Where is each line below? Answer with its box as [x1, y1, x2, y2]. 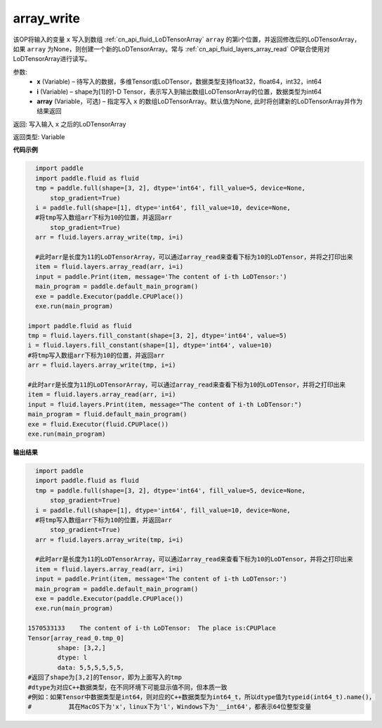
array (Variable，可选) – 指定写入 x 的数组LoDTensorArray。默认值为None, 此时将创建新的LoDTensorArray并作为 [37, 97, 363, 105]
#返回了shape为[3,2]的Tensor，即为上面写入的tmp [27, 673, 183, 682]
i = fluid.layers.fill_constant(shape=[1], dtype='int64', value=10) [27, 342, 272, 349]
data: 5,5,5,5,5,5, [57, 663, 124, 671]
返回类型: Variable [13, 133, 65, 141]
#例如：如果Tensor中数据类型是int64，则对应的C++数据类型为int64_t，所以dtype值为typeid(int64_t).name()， [27, 693, 376, 701]
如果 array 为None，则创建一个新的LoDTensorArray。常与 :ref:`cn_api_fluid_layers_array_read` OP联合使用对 [13, 44, 330, 53]
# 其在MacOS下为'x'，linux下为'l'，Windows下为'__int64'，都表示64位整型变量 [27, 703, 312, 711]
